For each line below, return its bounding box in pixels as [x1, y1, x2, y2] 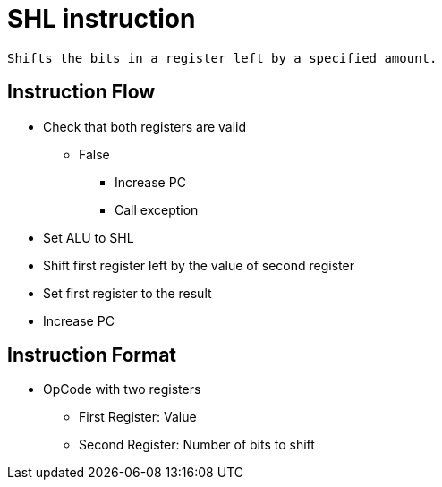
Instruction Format [7, 344, 177, 367]
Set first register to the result [43, 285, 212, 301]
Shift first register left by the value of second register [43, 257, 354, 273]
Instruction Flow [7, 81, 156, 104]
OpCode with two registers [43, 381, 201, 397]
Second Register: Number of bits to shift [79, 437, 315, 453]
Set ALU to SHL [43, 229, 134, 245]
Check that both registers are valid [43, 118, 247, 134]
